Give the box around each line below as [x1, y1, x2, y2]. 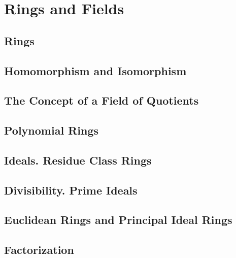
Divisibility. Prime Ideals [4, 182, 138, 198]
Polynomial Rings [4, 122, 98, 138]
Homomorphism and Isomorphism [4, 62, 187, 78]
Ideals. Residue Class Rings [4, 152, 152, 168]
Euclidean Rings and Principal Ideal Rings [4, 212, 232, 228]
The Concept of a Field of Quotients [4, 92, 199, 108]
